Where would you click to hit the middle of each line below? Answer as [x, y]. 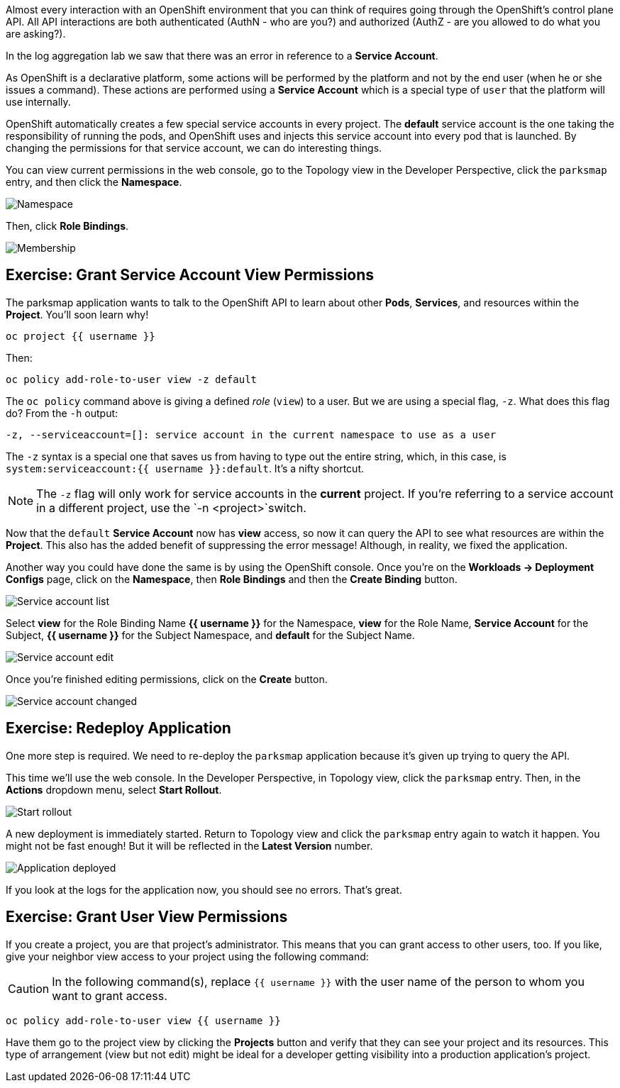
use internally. [38, 102]
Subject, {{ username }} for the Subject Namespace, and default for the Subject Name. [210, 635]
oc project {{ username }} [81, 336]
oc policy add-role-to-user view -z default [132, 379]
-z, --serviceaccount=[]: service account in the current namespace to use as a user [251, 434]
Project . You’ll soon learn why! [77, 314]
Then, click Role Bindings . [67, 226]
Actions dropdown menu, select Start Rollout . [114, 789]
